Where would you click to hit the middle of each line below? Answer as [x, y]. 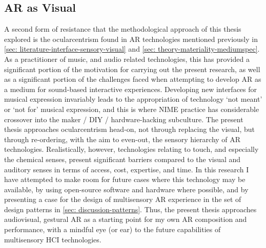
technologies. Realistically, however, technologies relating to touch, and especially [131, 149]
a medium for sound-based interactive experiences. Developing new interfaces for [131, 89]
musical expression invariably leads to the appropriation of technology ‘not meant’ [133, 99]
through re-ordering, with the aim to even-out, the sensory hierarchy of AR [122, 139]
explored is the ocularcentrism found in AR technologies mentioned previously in [131, 39]
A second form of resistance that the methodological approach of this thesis [123, 29]
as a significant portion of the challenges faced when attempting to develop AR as [133, 79]
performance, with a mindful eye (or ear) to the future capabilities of [112, 229]
